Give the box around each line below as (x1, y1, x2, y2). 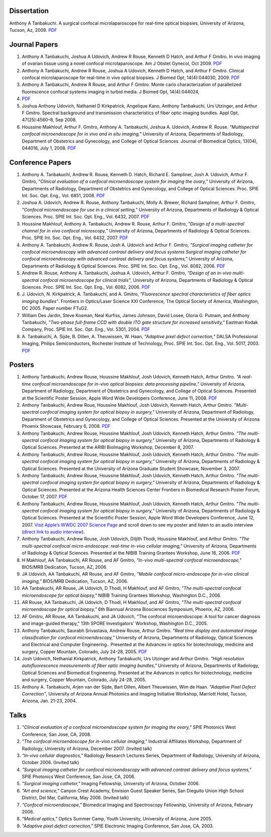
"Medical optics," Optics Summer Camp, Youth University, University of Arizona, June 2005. (22, 816, 213, 822)
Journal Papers (9, 40, 58, 49)
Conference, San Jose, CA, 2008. (22, 731, 91, 737)
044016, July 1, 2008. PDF (22, 145, 76, 151)
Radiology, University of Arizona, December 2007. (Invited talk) (22, 745, 152, 751)
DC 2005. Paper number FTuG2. (22, 305, 89, 312)
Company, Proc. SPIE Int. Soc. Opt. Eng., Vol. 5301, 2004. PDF (22, 326, 151, 332)
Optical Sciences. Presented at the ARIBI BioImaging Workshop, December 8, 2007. (22, 444, 194, 450)
